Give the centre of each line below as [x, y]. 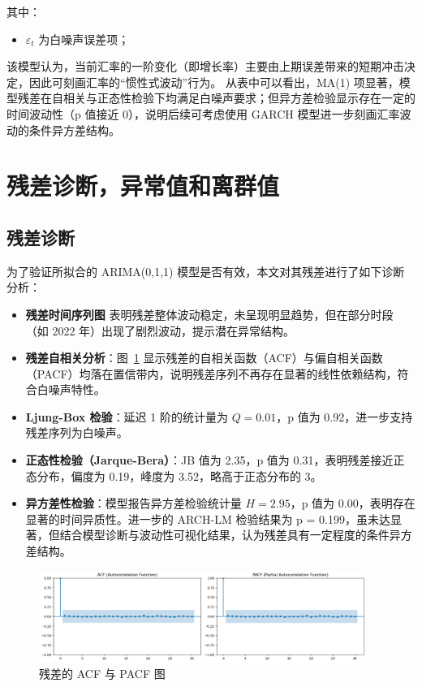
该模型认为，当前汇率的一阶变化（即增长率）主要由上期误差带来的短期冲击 [205, 66]
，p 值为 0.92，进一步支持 [344, 416]
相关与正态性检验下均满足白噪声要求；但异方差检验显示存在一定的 [239, 98]
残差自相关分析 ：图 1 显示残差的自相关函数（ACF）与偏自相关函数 [204, 358]
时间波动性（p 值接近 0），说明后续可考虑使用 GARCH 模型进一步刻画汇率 [203, 113]
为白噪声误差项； [84, 39]
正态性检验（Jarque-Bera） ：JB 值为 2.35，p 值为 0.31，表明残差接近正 [215, 460]
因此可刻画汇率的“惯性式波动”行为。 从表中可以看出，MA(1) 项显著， [214, 82]
